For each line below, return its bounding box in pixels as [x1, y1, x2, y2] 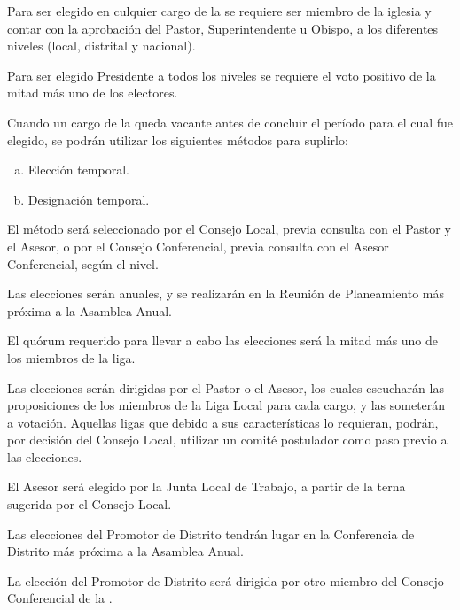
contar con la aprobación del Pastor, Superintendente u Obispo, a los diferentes [7, 19, 439, 37]
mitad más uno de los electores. [7, 83, 178, 102]
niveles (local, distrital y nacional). [7, 36, 196, 55]
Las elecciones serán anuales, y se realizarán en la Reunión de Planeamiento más [7, 284, 445, 303]
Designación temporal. [27, 189, 150, 208]
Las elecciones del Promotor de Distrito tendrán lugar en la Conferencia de [7, 524, 415, 543]
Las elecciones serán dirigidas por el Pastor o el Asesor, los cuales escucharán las [7, 378, 444, 397]
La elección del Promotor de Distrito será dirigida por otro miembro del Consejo [7, 571, 444, 590]
